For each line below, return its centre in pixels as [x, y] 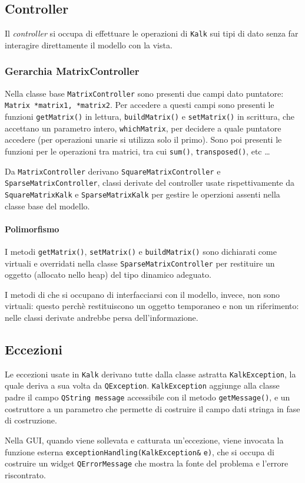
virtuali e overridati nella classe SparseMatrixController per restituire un [140, 263]
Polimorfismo [32, 229]
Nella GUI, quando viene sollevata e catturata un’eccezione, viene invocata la [144, 440]
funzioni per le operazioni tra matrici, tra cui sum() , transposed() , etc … [137, 151]
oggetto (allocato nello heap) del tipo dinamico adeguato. [108, 275]
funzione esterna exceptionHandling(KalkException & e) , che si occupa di [140, 451]
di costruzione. [31, 420]
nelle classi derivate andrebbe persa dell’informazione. [102, 317]
